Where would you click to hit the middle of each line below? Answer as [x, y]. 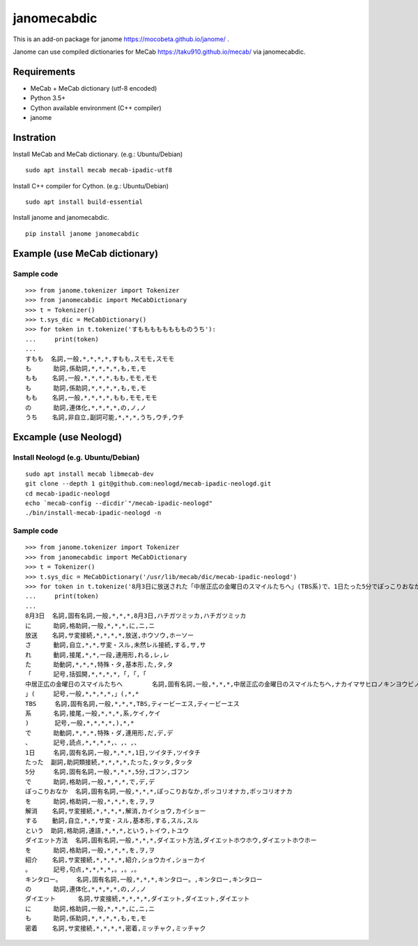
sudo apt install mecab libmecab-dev [90, 474]
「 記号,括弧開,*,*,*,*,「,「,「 [86, 674]
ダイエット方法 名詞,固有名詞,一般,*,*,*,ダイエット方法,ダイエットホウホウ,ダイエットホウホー [171, 840]
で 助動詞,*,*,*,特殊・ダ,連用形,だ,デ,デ [99, 733]
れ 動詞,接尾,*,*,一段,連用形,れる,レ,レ [98, 655]
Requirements [44, 72]
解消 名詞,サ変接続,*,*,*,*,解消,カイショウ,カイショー [116, 811]
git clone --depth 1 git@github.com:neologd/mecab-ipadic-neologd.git [148, 484]
